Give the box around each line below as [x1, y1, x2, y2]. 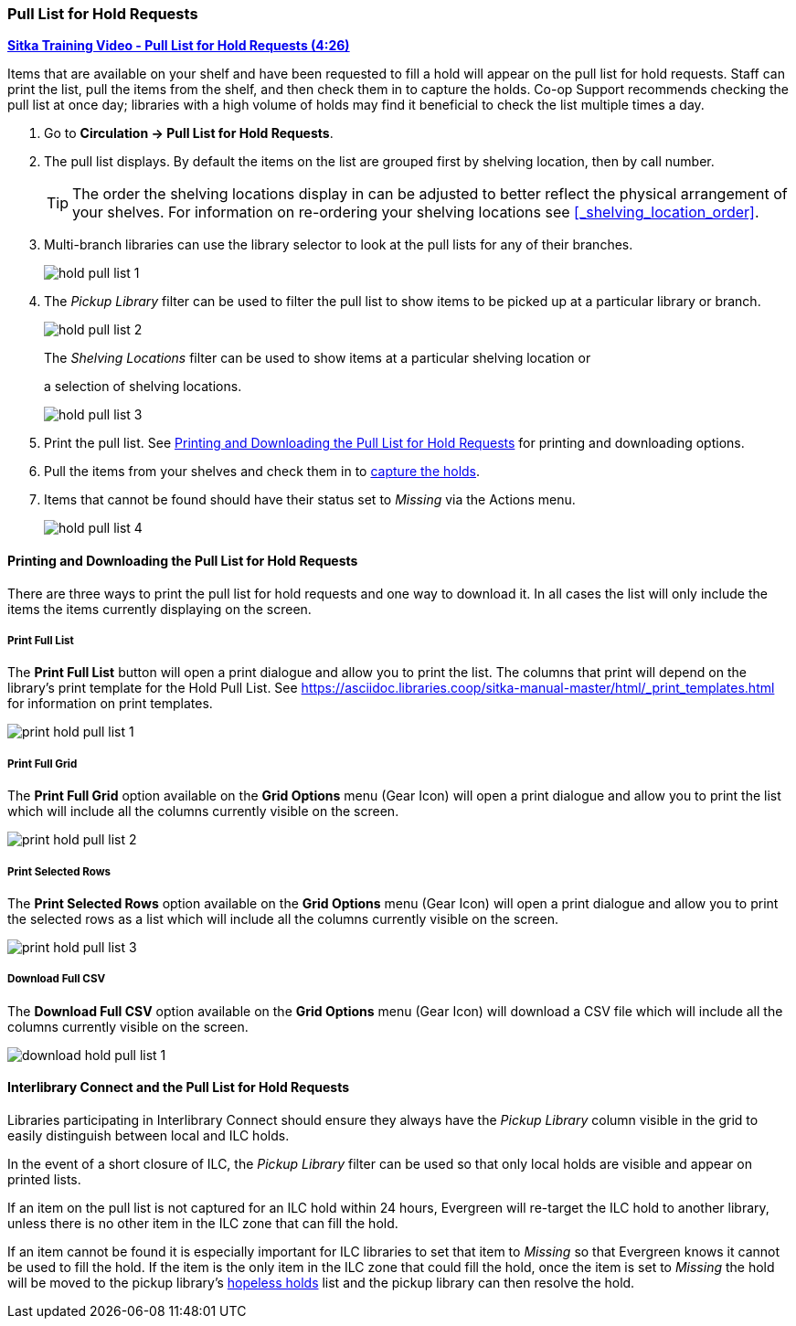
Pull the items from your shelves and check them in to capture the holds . [44, 463, 481, 480]
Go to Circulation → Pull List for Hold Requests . [44, 125, 334, 142]
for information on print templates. [7, 695, 213, 712]
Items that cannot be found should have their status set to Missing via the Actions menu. [44, 492, 576, 508]
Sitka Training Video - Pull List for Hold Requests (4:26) [7, 37, 350, 54]
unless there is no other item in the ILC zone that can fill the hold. [7, 1215, 398, 1231]
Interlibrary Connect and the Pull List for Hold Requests [7, 1079, 350, 1096]
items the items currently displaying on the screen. [7, 600, 312, 617]
